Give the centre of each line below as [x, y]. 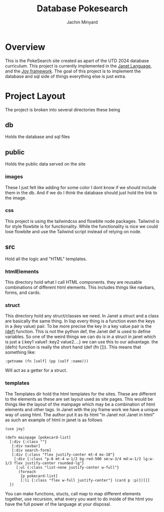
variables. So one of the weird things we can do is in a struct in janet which [81, 337]
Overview [25, 47]
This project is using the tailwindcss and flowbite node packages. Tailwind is [82, 221]
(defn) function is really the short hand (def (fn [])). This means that [73, 347]
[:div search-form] [31, 450]
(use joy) [15, 429]
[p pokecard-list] [39, 476]
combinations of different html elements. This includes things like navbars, [80, 287]
